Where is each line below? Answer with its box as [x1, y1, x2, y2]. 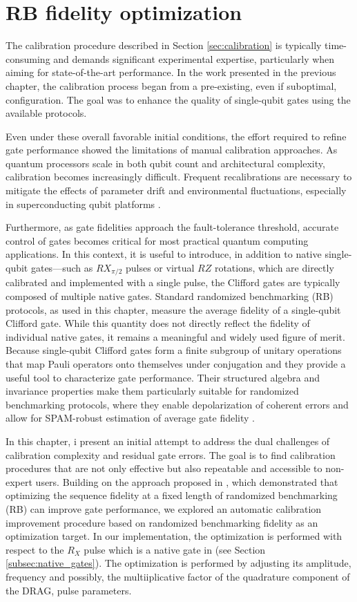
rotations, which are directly [214, 261, 334, 275]
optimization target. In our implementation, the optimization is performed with [6, 529, 342, 543]
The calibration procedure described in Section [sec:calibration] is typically [6, 38, 322, 53]
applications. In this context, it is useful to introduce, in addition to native [6, 247, 322, 261]
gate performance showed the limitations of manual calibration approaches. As [6, 142, 338, 157]
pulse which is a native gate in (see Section [84, 542, 266, 556]
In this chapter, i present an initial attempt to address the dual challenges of [6, 434, 330, 449]
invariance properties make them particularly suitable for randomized [6, 384, 299, 398]
